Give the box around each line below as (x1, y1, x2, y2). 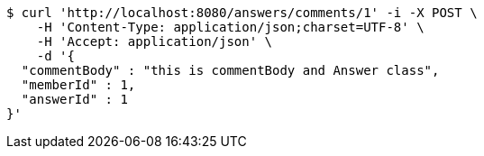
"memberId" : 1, (21, 78, 136, 92)
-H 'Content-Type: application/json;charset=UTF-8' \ (36, 20, 425, 34)
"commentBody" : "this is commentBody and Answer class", (21, 63, 440, 78)
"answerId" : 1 (21, 92, 128, 106)
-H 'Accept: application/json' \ (36, 34, 273, 49)
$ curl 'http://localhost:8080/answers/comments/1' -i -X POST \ (6, 5, 478, 20)
